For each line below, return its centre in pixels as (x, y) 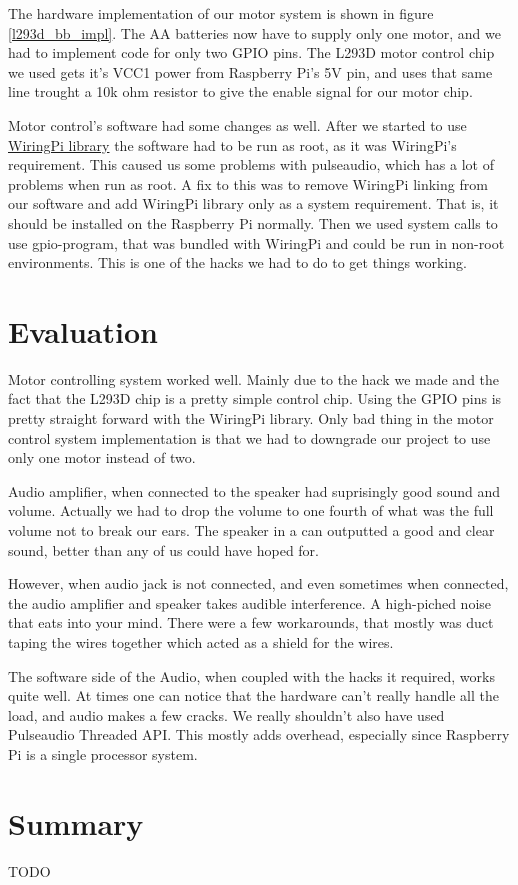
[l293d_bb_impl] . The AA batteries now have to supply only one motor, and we (254, 32)
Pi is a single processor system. (103, 753)
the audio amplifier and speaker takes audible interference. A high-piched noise (250, 602)
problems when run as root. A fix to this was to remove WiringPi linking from (248, 183)
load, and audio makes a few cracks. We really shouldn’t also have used (226, 714)
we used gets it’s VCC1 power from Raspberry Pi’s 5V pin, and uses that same (250, 71)
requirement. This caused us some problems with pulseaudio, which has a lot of (251, 164)
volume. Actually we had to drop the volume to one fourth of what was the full (251, 510)
